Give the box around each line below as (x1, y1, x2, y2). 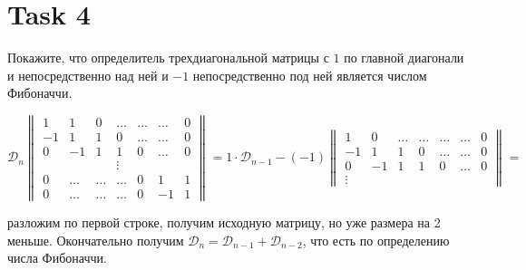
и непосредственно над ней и (7, 65, 169, 84)
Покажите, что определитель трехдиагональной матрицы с (7, 48, 329, 67)
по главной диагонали (344, 48, 464, 67)
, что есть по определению (302, 230, 450, 249)
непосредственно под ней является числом (192, 65, 427, 84)
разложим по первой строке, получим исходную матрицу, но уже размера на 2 (7, 213, 441, 232)
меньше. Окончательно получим (7, 230, 184, 249)
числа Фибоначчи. (7, 248, 107, 267)
